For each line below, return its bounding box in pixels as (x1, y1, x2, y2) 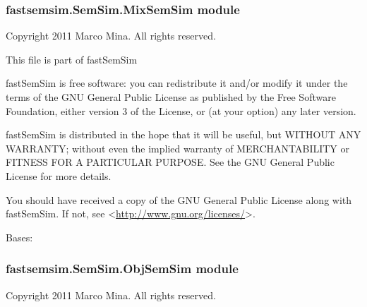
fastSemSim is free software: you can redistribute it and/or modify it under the (6, 76, 348, 90)
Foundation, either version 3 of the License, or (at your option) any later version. (6, 103, 356, 118)
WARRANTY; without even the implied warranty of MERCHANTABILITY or (6, 140, 350, 155)
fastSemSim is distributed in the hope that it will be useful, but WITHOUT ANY (6, 127, 361, 142)
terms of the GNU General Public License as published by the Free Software (6, 90, 336, 104)
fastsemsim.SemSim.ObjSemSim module (6, 260, 239, 277)
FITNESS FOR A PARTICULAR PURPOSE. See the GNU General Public (6, 155, 335, 169)
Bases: (6, 229, 33, 244)
